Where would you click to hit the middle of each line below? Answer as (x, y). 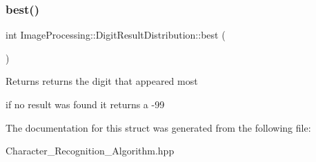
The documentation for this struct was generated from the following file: (158, 127)
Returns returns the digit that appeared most (102, 81)
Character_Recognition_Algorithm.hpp (90, 151)
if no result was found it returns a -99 (85, 104)
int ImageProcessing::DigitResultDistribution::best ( (116, 35)
